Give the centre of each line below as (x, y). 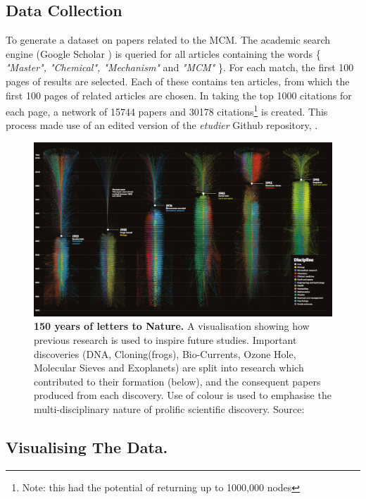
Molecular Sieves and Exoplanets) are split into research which (169, 368)
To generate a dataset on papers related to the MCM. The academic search (168, 40)
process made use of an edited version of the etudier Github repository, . (162, 125)
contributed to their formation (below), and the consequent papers (177, 381)
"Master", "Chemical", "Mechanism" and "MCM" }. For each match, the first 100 (180, 67)
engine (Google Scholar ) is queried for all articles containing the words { (163, 53)
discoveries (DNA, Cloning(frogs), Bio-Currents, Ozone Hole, (165, 353)
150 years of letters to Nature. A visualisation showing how (172, 326)
